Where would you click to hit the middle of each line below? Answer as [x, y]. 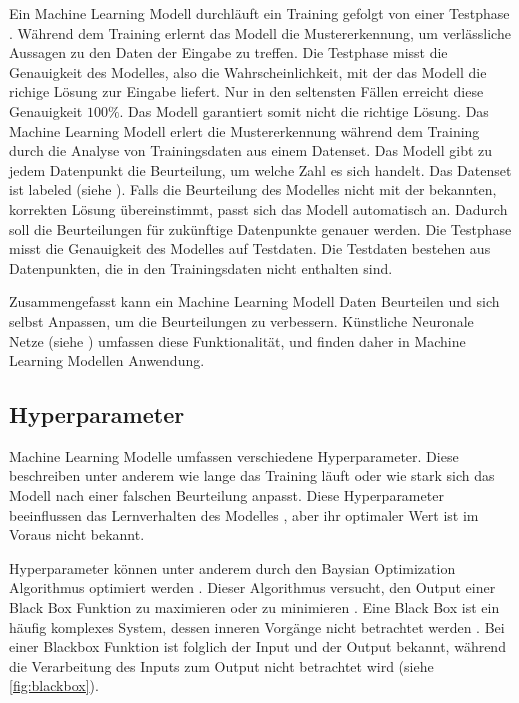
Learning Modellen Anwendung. [107, 360]
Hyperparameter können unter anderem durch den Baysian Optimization [232, 567]
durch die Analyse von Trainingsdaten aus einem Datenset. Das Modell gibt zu [251, 150]
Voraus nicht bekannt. [77, 534]
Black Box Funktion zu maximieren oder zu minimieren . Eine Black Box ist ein [254, 607]
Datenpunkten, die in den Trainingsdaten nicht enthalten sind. [201, 267]
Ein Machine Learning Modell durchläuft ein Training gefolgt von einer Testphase [259, 13]
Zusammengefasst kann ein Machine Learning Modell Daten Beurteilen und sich [254, 301]
